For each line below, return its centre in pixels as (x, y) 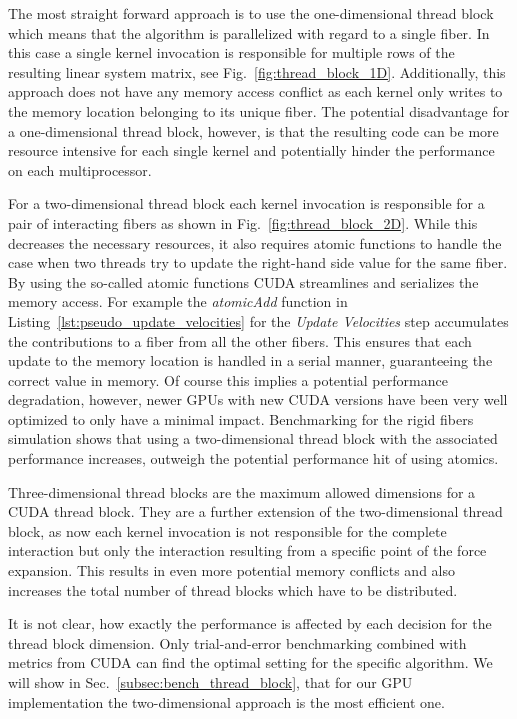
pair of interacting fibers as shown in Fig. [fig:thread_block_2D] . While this (243, 222)
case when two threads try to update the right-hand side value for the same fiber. (258, 262)
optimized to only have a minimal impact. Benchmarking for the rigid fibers (241, 418)
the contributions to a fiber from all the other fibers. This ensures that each (240, 340)
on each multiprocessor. (80, 169)
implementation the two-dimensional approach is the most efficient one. (226, 701)
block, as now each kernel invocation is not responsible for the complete (227, 530)
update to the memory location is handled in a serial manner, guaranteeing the (250, 360)
